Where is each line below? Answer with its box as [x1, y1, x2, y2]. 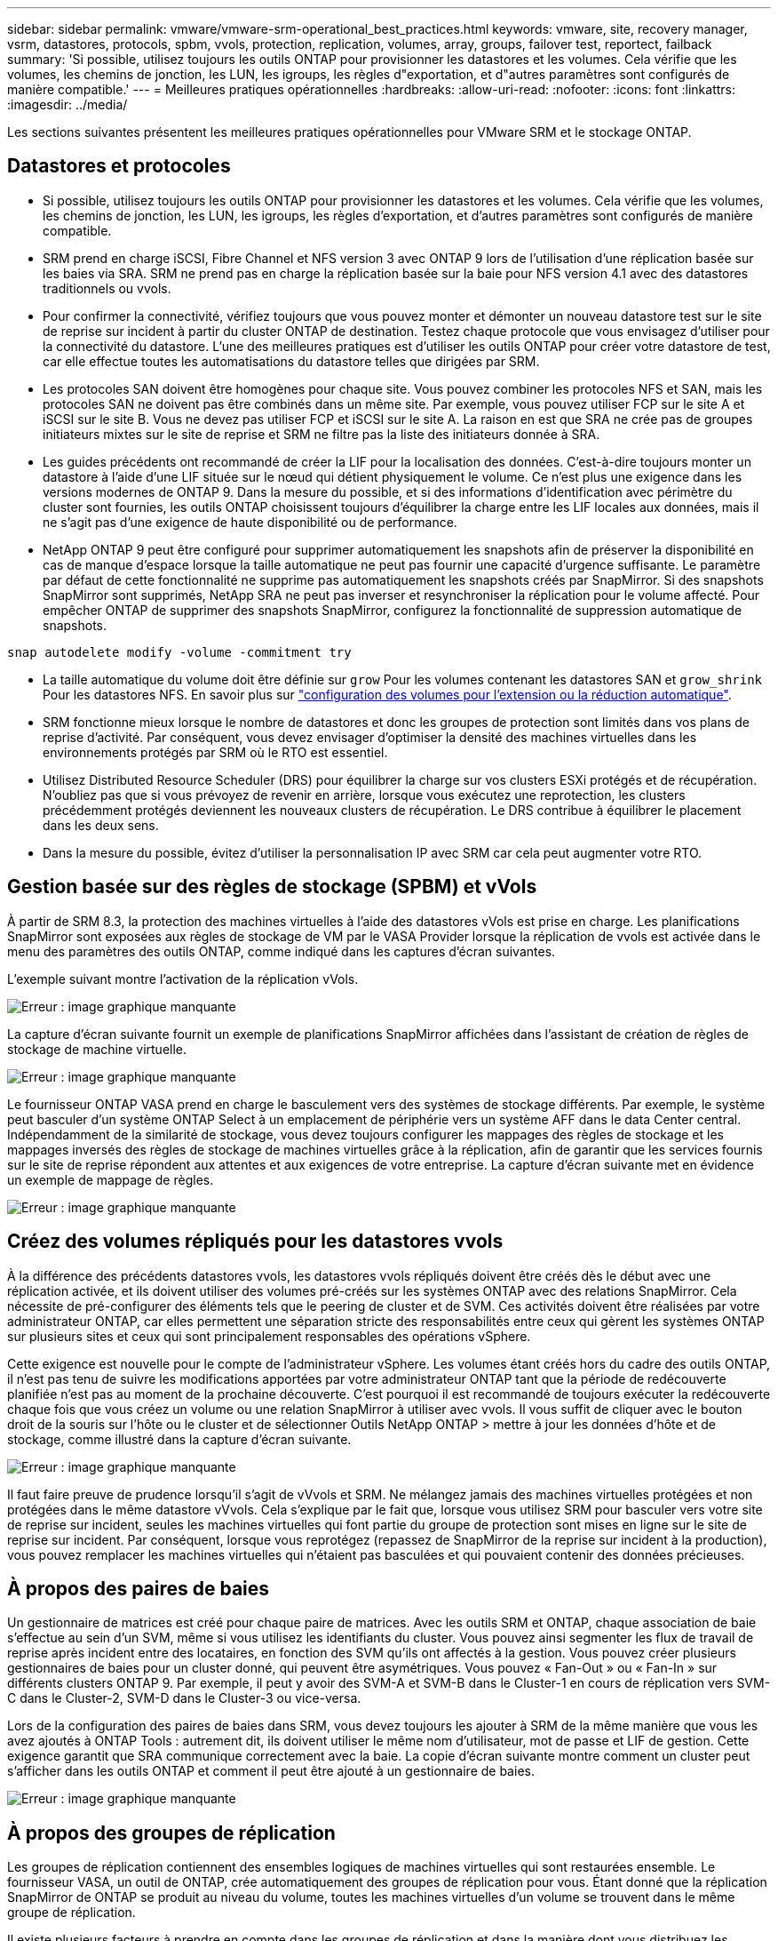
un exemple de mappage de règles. [7, 1171, 214, 1187]
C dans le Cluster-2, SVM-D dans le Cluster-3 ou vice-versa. [7, 1690, 361, 1706]
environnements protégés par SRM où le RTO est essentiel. [43, 744, 388, 760]
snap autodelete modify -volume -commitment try [7, 644, 352, 659]
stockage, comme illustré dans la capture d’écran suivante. [7, 1431, 352, 1447]
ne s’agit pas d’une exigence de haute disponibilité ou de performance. [43, 514, 457, 530]
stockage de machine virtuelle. [7, 1041, 187, 1057]
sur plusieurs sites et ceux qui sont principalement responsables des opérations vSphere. [7, 1328, 531, 1344]
